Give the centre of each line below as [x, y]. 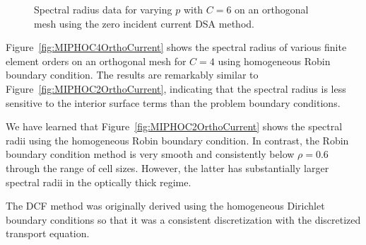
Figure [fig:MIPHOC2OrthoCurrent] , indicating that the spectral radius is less [176, 88]
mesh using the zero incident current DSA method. [144, 23]
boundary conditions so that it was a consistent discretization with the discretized [183, 219]
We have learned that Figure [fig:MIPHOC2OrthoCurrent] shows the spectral [174, 126]
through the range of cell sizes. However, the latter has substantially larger [167, 167]
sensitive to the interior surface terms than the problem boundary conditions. [173, 102]
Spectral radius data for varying [103, 9]
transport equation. [48, 233]
